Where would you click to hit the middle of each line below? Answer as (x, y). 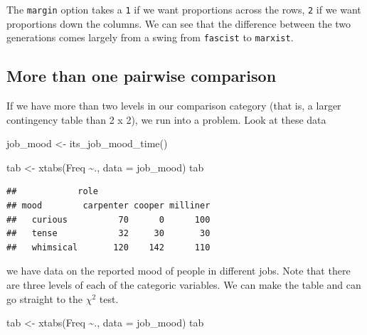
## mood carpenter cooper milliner (108, 206)
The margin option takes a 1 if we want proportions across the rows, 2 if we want (184, 9)
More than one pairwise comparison (142, 76)
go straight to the (45, 298)
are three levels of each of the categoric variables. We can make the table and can (184, 285)
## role (52, 192)
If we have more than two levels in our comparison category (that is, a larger (174, 106)
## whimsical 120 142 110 (108, 247)
